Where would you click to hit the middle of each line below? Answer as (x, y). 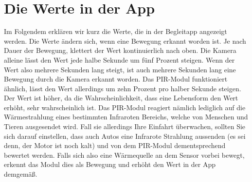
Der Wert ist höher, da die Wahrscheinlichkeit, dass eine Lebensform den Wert (121, 98)
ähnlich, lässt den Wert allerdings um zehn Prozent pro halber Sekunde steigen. (123, 88)
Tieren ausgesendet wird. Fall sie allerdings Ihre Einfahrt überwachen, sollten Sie (125, 126)
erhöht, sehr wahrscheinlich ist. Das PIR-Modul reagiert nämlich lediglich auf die (125, 107)
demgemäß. (21, 174)
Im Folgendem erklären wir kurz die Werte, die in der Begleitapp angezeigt (116, 31)
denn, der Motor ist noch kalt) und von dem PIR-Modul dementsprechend (115, 145)
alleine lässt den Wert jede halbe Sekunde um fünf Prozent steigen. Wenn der (119, 59)
